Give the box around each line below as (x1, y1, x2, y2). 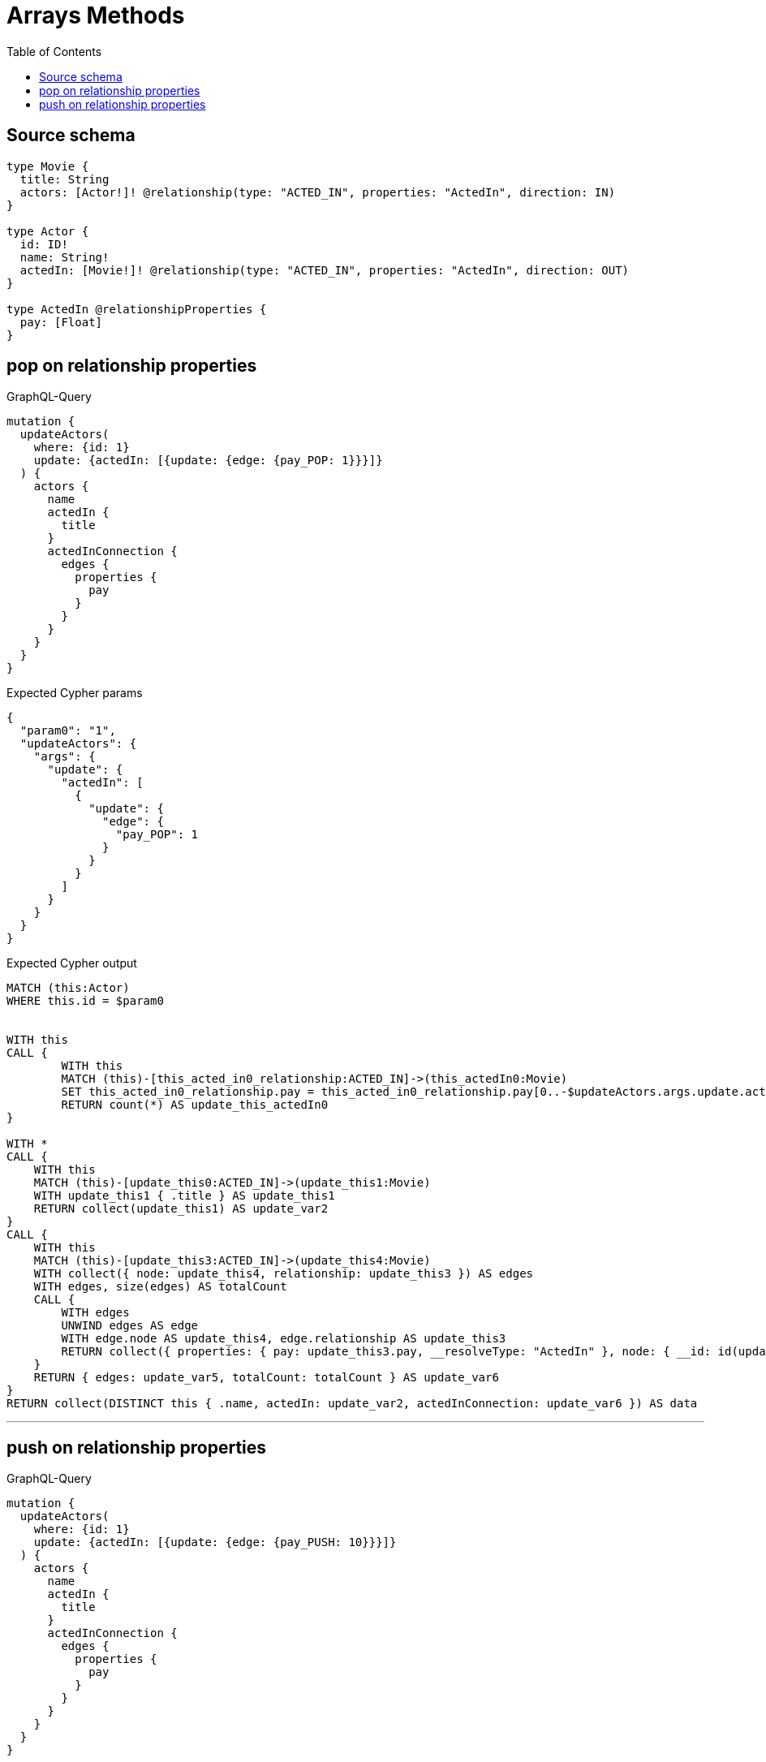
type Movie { (6, 159, 89, 173)
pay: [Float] (19, 315, 103, 329)
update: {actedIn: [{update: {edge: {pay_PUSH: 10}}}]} (33, 1536, 397, 1549)
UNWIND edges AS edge (61, 1319, 199, 1333)
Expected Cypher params (6, 686, 143, 700)
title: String (19, 172, 110, 186)
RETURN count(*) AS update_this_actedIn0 (61, 1098, 329, 1112)
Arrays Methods (6, 2, 185, 29)
